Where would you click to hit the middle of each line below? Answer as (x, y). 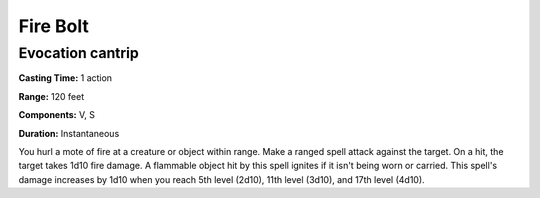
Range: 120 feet (51, 96)
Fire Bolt (53, 26)
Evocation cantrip (78, 53)
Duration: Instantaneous (69, 133)
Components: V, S (56, 115)
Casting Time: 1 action (65, 78)
